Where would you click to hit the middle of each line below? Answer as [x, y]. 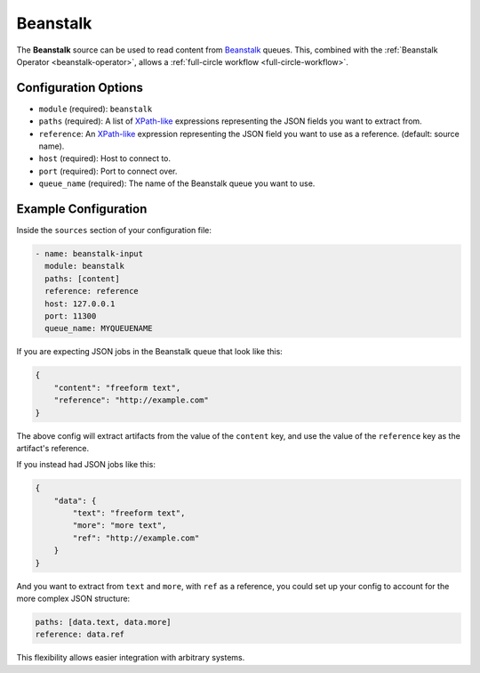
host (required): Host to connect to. [105, 158]
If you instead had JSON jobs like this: [86, 465]
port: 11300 [71, 316]
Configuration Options [80, 88]
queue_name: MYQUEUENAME [99, 328]
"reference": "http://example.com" [131, 400]
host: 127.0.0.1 [80, 304]
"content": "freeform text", [117, 388]
